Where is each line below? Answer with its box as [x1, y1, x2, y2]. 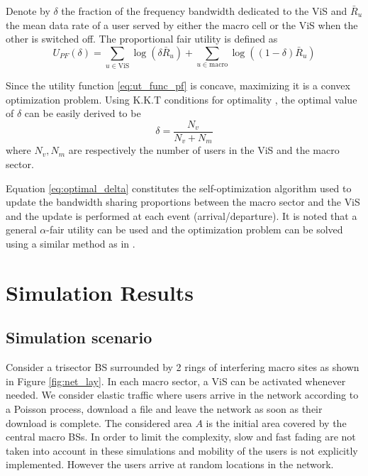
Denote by [6, 4, 50, 18]
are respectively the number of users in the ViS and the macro [68, 143, 340, 157]
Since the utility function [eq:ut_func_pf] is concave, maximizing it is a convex [6, 78, 350, 93]
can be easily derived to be [24, 106, 141, 121]
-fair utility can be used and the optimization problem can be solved [46, 222, 343, 237]
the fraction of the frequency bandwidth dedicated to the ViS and [61, 4, 347, 18]
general [6, 222, 37, 237]
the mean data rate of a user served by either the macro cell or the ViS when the [6, 17, 358, 32]
